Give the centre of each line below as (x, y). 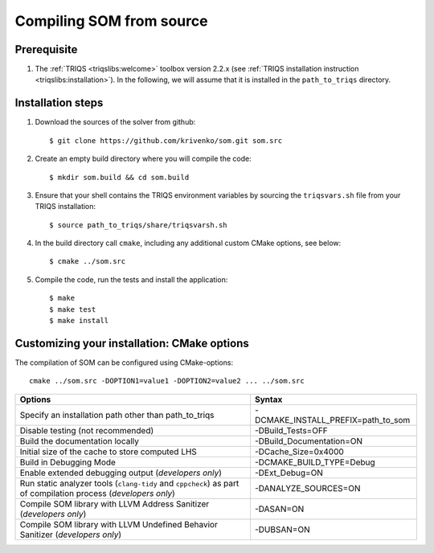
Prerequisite (46, 49)
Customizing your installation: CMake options (132, 343)
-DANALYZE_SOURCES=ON (307, 488)
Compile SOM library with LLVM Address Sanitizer (115, 504)
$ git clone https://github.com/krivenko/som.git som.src (166, 140)
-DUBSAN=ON (282, 529)
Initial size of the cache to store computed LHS (108, 452)
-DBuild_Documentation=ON (309, 440)
